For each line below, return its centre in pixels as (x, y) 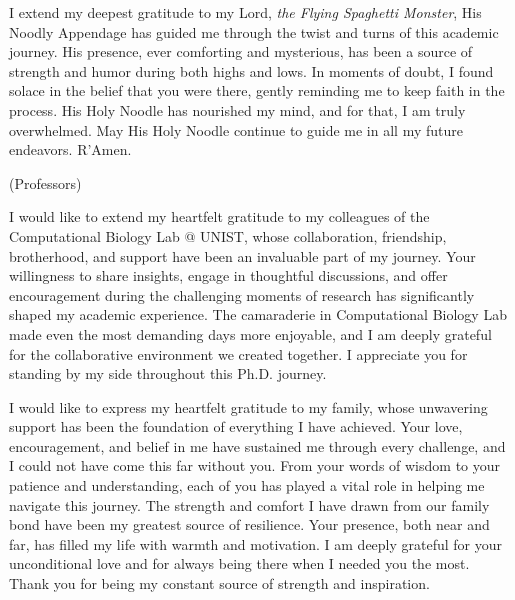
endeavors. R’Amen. (70, 149)
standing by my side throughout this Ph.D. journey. (168, 373)
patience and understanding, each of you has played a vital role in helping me (247, 485)
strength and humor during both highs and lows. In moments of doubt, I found (251, 70)
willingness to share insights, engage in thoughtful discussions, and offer (228, 275)
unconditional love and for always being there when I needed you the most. (239, 563)
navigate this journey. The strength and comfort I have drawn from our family (249, 504)
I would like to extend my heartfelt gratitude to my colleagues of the (219, 216)
